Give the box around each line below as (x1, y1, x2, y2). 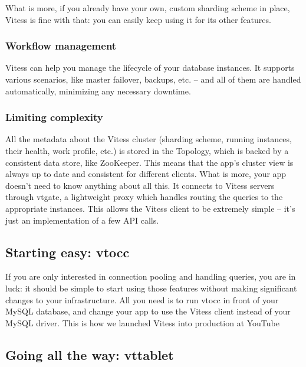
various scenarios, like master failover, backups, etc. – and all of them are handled (5, 73, 301, 85)
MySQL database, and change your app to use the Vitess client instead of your (5, 305, 291, 317)
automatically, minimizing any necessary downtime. (5, 84, 191, 97)
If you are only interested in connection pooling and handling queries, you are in (5, 270, 296, 283)
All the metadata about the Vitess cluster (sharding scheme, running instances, (5, 133, 292, 145)
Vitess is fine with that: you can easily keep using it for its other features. (5, 13, 271, 25)
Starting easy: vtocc (5, 243, 130, 261)
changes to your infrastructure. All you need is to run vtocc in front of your (5, 293, 279, 306)
